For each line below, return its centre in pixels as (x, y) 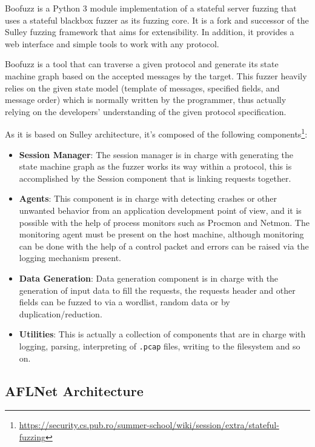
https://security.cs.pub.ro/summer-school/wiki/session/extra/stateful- (149, 425)
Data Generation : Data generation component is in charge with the (149, 278)
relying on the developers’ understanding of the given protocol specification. (146, 111)
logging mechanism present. (70, 258)
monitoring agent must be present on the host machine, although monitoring (161, 234)
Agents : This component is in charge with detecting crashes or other (148, 198)
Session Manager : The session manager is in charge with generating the (156, 154)
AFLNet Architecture (74, 390)
